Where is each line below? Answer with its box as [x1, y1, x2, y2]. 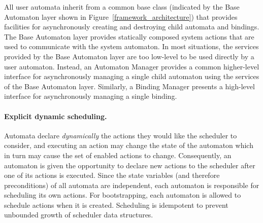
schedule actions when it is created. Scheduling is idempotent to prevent [4, 199, 228, 210]
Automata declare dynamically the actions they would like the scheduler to [4, 130, 237, 140]
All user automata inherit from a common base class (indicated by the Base [4, 2, 240, 12]
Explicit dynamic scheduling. [4, 110, 107, 121]
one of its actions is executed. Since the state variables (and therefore [4, 170, 220, 180]
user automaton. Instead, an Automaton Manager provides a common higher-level [4, 61, 259, 71]
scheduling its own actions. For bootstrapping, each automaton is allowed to [4, 190, 241, 200]
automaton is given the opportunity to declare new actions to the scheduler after [4, 160, 255, 170]
